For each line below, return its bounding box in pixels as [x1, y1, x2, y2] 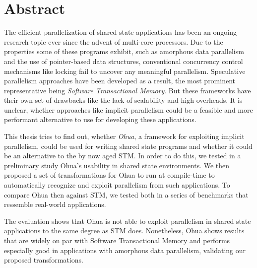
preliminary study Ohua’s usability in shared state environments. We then [4, 160, 230, 170]
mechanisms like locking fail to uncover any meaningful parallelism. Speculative [4, 66, 246, 76]
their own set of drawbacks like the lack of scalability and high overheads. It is [4, 95, 243, 105]
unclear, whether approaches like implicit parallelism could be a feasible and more [4, 104, 253, 115]
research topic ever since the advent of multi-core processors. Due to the [4, 36, 223, 47]
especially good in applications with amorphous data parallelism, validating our [4, 245, 246, 255]
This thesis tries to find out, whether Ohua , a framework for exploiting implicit [4, 131, 245, 141]
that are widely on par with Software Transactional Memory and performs [4, 235, 230, 245]
